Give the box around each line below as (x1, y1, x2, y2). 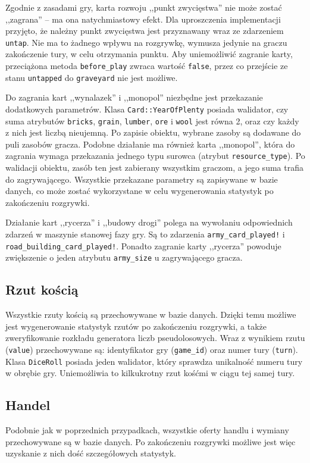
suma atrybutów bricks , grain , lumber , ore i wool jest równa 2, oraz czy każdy (5, 114, 299, 127)
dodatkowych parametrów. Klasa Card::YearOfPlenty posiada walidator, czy (5, 102, 289, 115)
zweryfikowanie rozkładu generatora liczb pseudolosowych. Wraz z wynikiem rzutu (5, 331, 305, 344)
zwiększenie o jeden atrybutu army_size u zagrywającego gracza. (5, 251, 243, 264)
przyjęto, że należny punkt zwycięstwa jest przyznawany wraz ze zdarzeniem (5, 24, 284, 37)
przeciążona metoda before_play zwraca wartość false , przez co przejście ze (5, 60, 288, 72)
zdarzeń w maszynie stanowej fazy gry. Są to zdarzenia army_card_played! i (5, 228, 285, 240)
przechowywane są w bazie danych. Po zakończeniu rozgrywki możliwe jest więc (5, 435, 296, 448)
